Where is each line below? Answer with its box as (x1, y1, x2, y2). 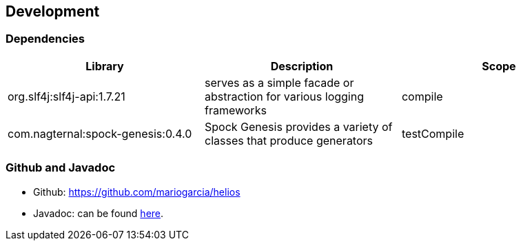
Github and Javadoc (6, 161, 116, 175)
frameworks (204, 103, 267, 117)
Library (85, 59, 124, 73)
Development (6, 3, 100, 20)
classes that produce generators (204, 133, 374, 147)
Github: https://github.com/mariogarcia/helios (33, 185, 241, 198)
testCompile (401, 126, 464, 141)
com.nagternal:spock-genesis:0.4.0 (8, 126, 192, 141)
